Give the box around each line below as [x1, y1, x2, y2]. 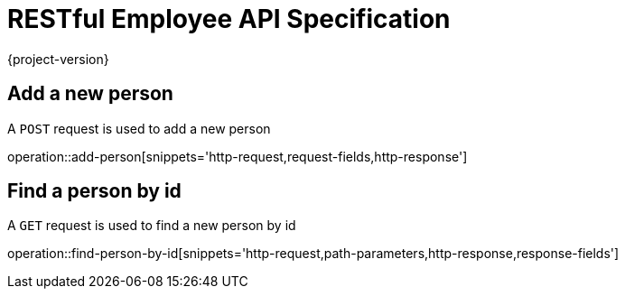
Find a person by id [7, 180, 182, 203]
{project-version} [7, 51, 109, 67]
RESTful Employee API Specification [7, 4, 451, 34]
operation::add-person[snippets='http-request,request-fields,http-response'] [7, 148, 468, 164]
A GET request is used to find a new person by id [7, 217, 296, 234]
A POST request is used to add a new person [7, 120, 271, 136]
